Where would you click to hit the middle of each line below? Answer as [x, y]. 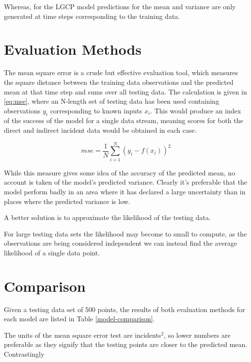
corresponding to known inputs [96, 110]
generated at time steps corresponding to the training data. [92, 16]
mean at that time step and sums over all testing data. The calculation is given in [125, 91]
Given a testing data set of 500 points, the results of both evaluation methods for [125, 309]
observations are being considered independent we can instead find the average [121, 243]
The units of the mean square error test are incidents [83, 335]
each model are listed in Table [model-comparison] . [79, 319]
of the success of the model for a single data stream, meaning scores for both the [124, 120]
